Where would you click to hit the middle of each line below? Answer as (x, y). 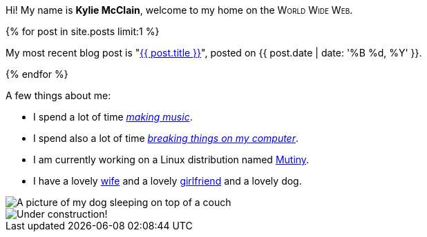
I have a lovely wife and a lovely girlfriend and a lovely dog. (168, 181)
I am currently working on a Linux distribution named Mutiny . (171, 159)
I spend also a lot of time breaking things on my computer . (166, 138)
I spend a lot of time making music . (113, 117)
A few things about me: (58, 95)
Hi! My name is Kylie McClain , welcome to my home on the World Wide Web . (179, 10)
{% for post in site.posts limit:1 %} (83, 31)
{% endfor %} (37, 74)
